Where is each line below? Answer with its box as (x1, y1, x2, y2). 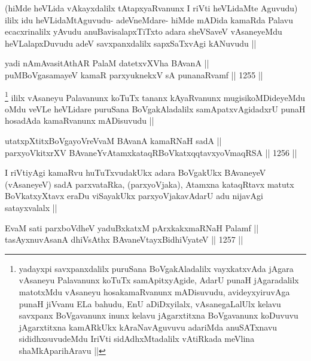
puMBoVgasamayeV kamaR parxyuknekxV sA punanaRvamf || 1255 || (5, 68, 263, 81)
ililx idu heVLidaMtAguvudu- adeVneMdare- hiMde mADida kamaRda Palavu (5, 13, 293, 26)
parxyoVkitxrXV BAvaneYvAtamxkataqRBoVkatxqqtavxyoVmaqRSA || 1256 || (5, 146, 297, 158)
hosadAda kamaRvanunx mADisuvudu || (5, 114, 154, 127)
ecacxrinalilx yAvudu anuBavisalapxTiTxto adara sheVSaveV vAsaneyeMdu (5, 25, 282, 38)
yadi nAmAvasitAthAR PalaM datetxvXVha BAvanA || (5, 57, 209, 69)
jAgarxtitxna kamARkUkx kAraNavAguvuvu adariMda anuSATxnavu (19, 320, 278, 333)
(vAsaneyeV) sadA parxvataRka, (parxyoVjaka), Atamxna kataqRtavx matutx (5, 178, 294, 190)
